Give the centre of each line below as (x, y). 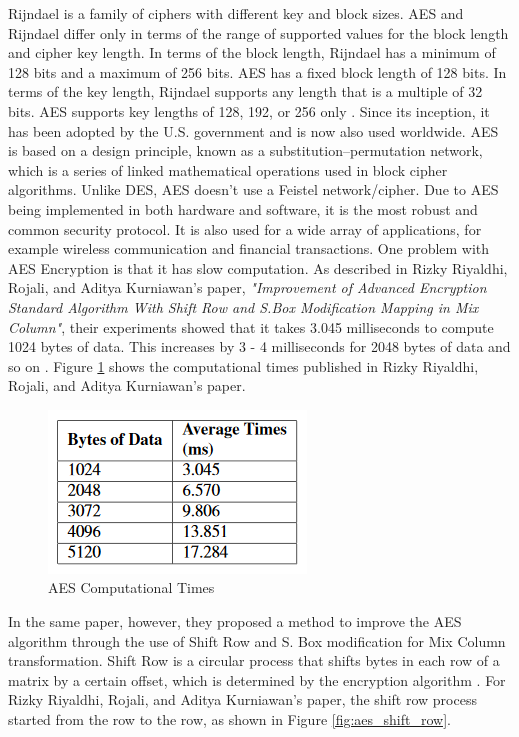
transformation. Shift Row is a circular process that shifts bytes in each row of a (254, 660)
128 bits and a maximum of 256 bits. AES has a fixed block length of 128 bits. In (257, 71)
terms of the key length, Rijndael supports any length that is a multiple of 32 (245, 91)
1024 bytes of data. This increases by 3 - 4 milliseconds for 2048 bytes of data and (259, 346)
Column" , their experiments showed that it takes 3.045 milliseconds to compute (251, 326)
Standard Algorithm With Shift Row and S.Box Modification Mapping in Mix (243, 306)
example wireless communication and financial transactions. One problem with (249, 248)
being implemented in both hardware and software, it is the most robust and (243, 208)
